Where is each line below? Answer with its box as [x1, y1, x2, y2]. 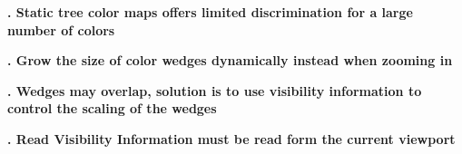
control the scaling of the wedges [7, 99, 217, 118]
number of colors [7, 20, 115, 39]
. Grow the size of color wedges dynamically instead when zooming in [7, 51, 453, 70]
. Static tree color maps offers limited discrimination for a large [7, 3, 413, 21]
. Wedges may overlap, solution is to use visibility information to [7, 81, 422, 100]
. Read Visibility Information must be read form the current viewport [7, 129, 456, 148]
